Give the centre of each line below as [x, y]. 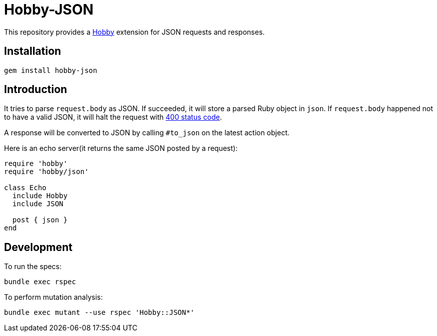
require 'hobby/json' [46, 172]
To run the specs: [33, 267]
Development [38, 247]
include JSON [38, 204]
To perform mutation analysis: [53, 297]
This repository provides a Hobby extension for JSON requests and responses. [134, 32]
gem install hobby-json [51, 70]
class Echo [25, 188]
